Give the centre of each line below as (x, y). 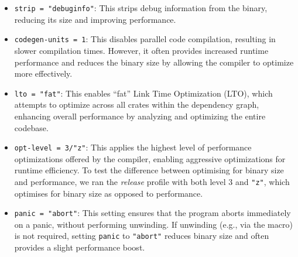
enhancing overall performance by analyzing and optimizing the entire (140, 116)
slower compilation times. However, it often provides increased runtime (141, 50)
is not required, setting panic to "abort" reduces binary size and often (142, 236)
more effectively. (43, 73)
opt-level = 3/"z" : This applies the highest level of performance (133, 147)
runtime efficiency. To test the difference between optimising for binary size (149, 170)
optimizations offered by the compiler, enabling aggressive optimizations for (150, 158)
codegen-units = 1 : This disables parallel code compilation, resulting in (145, 39)
